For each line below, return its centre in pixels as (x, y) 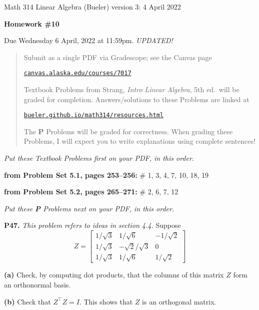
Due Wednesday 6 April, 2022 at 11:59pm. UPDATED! (88, 40)
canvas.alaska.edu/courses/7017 (77, 73)
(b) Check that (27, 301)
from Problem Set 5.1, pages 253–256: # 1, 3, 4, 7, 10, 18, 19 (106, 175)
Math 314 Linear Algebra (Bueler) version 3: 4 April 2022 (92, 7)
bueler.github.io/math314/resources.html (93, 115)
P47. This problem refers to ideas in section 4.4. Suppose (92, 225)
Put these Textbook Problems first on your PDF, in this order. (99, 158)
